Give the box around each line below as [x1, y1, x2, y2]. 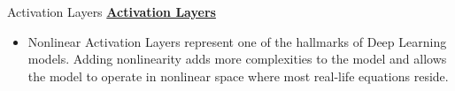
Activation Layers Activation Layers [7, 3, 216, 20]
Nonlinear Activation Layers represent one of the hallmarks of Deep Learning [27, 32, 447, 50]
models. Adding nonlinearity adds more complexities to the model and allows [27, 49, 447, 68]
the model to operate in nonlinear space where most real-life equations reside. [27, 66, 449, 85]
